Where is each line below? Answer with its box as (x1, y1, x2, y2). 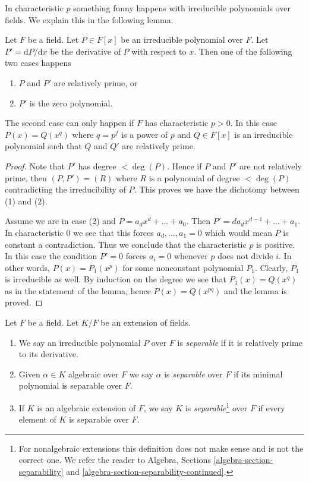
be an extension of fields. (100, 316, 191, 329)
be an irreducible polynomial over (121, 33, 243, 46)
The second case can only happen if (5, 116, 134, 129)
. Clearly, (254, 261, 288, 273)
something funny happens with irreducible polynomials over (73, 2, 291, 14)
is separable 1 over (185, 400, 248, 414)
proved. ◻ (5, 296, 43, 308)
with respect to (131, 45, 187, 57)
